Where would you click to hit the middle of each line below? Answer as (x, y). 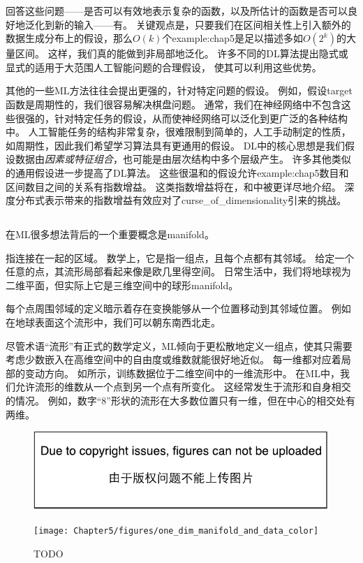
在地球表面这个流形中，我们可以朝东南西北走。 (113, 322)
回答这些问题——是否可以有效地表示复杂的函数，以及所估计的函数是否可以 (177, 10)
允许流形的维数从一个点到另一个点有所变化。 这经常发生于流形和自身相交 (183, 387)
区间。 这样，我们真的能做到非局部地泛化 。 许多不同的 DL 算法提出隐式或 (181, 53)
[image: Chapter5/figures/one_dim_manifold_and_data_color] (176, 531)
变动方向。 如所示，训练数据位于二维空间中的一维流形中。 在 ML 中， (182, 373)
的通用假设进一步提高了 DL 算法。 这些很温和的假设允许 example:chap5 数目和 (177, 172)
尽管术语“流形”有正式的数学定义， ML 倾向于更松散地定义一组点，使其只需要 (179, 345)
